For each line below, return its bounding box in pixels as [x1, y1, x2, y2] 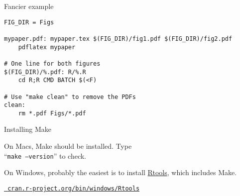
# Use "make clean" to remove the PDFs [4, 93, 136, 100]
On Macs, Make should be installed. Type [4, 141, 132, 151]
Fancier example [4, 1, 54, 11]
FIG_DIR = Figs [4, 18, 54, 26]
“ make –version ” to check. [4, 150, 86, 161]
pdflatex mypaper [18, 43, 76, 51]
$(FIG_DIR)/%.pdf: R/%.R [4, 68, 86, 76]
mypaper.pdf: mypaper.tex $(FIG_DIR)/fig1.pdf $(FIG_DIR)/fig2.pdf [4, 35, 233, 42]
